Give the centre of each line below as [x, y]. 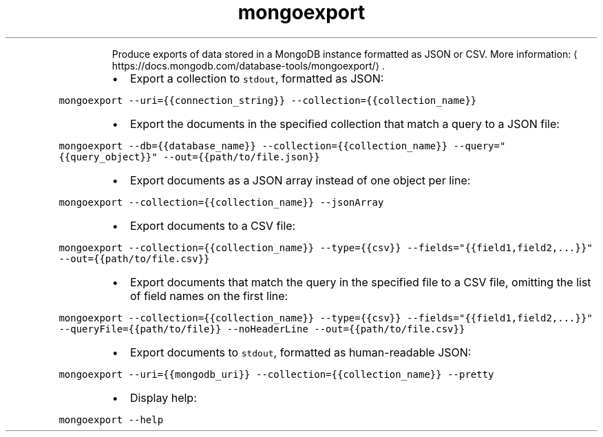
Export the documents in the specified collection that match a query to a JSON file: [345, 124]
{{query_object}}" [108, 157]
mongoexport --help [111, 419]
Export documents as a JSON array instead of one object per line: [300, 180]
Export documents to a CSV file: [213, 225]
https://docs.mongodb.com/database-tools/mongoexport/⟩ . [248, 65]
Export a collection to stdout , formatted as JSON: [257, 78]
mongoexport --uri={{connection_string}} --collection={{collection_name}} [268, 100]
